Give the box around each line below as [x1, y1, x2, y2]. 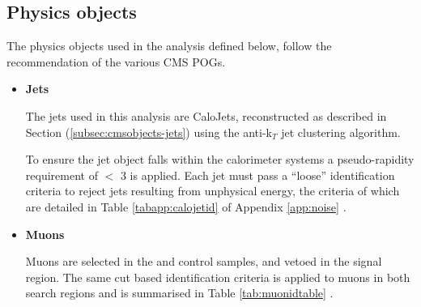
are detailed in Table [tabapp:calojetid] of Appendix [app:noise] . [25, 198, 347, 215]
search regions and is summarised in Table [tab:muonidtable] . [25, 284, 334, 301]
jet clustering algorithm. [281, 123, 401, 140]
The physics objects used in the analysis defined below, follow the [6, 37, 332, 54]
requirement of [25, 166, 98, 183]
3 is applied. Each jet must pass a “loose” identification [120, 166, 395, 183]
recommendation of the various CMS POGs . [6, 53, 226, 70]
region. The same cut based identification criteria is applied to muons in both [25, 268, 410, 285]
